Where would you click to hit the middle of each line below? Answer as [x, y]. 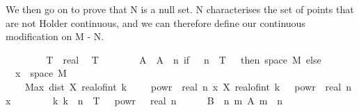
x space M [41, 73]
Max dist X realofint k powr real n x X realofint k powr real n [188, 86]
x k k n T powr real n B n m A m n [144, 100]
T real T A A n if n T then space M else [184, 59]
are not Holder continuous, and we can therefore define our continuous [155, 22]
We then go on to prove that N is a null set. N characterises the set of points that [180, 9]
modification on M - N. [55, 36]
